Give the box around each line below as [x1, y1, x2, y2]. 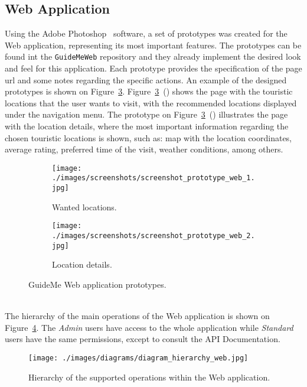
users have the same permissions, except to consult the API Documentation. [5, 333, 280, 345]
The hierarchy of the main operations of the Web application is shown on [5, 310, 270, 322]
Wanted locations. [52, 200, 117, 213]
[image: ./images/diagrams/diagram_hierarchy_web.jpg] [28, 353, 249, 362]
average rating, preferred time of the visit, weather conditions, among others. [5, 143, 283, 155]
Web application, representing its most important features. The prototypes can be [5, 38, 302, 51]
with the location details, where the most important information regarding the [5, 120, 289, 132]
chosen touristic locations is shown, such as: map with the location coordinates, [5, 131, 292, 144]
